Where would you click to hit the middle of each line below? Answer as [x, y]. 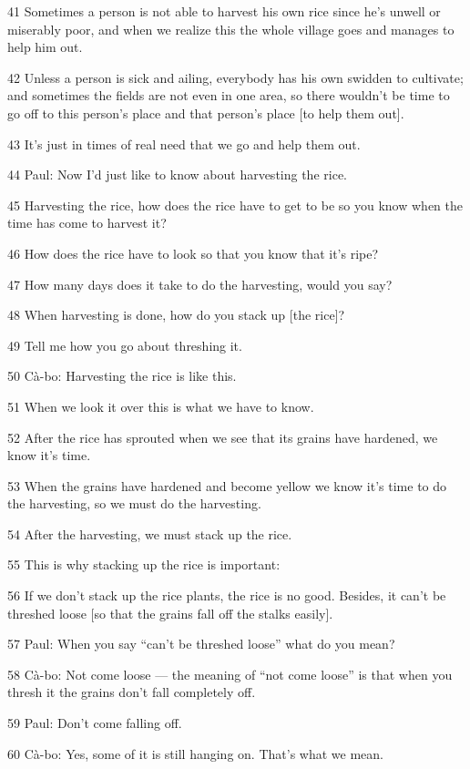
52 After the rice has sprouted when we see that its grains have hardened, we [223, 437]
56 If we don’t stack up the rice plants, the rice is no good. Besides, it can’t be [227, 595]
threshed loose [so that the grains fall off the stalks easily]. [170, 613]
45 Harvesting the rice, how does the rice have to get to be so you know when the [235, 205]
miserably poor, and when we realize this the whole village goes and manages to [231, 29]
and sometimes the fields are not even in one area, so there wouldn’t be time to [229, 95]
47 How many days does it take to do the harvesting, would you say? [200, 284]
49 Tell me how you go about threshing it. [125, 345]
